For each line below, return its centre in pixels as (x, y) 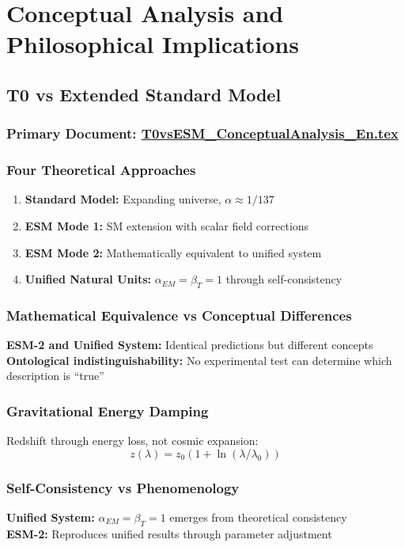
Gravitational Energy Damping (108, 410)
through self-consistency (284, 279)
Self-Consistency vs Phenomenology (123, 487)
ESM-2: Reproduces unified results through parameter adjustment (169, 533)
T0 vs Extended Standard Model (144, 94)
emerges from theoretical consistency (258, 517)
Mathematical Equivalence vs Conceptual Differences (179, 315)
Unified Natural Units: (88, 279)
